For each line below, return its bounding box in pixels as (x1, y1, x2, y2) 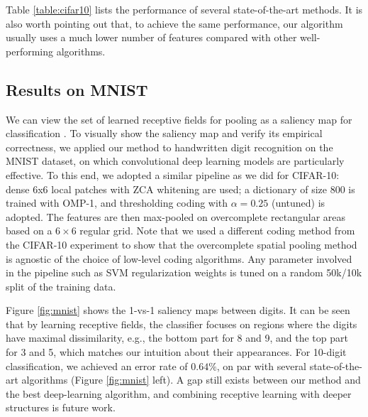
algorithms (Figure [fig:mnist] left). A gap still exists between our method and (21, 372, 361, 387)
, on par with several (216, 358, 306, 373)
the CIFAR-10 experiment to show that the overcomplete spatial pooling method (6, 237, 357, 251)
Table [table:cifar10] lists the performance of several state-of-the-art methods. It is (6, 2, 363, 16)
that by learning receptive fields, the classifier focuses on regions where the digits (6, 316, 357, 331)
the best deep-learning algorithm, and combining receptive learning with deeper (6, 386, 352, 401)
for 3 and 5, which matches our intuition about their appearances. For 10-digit (6, 345, 347, 359)
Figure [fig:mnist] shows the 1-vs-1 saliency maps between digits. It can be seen (6, 303, 350, 318)
